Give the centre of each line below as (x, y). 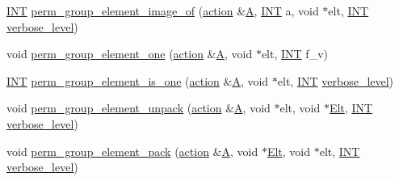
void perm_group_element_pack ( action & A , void (132, 151)
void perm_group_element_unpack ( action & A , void (139, 108)
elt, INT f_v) (294, 54)
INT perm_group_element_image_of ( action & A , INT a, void (163, 11)
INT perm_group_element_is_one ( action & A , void (138, 80)
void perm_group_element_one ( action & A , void (130, 54)
